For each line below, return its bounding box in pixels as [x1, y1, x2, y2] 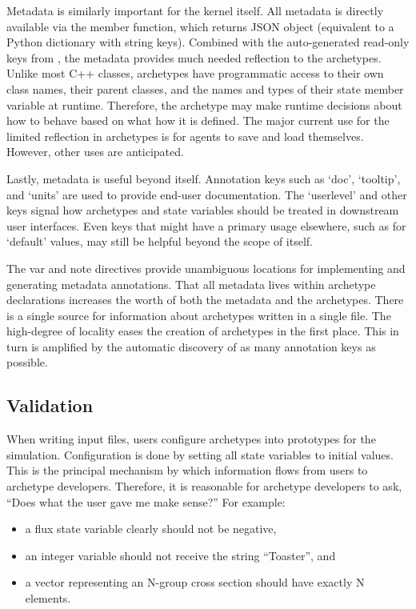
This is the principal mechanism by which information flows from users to [6, 462, 368, 479]
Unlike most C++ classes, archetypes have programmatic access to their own [6, 65, 384, 82]
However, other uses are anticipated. [6, 143, 184, 160]
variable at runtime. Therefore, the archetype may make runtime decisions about [6, 96, 402, 113]
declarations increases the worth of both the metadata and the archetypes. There [6, 291, 404, 308]
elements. [25, 590, 71, 607]
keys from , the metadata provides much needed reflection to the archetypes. [6, 49, 382, 66]
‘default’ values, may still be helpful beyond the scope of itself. [6, 233, 313, 250]
